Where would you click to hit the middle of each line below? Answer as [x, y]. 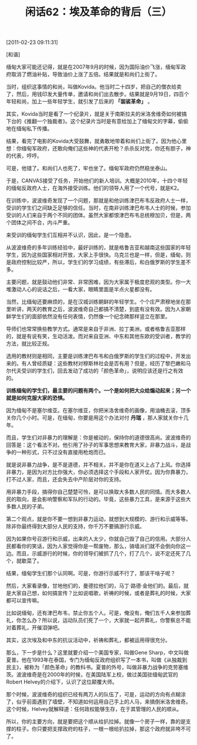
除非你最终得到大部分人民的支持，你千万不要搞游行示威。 [75, 527]
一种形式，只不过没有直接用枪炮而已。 [62, 452]
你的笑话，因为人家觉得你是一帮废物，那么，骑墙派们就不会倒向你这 [103, 546]
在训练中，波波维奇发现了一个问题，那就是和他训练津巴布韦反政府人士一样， [98, 201]
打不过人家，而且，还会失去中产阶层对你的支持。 [65, 480]
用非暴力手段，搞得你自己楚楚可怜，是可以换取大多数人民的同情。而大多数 [96, 492]
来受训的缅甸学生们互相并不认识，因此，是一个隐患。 [70, 235]
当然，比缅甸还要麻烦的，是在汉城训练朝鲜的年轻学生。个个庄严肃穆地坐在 [96, 302]
